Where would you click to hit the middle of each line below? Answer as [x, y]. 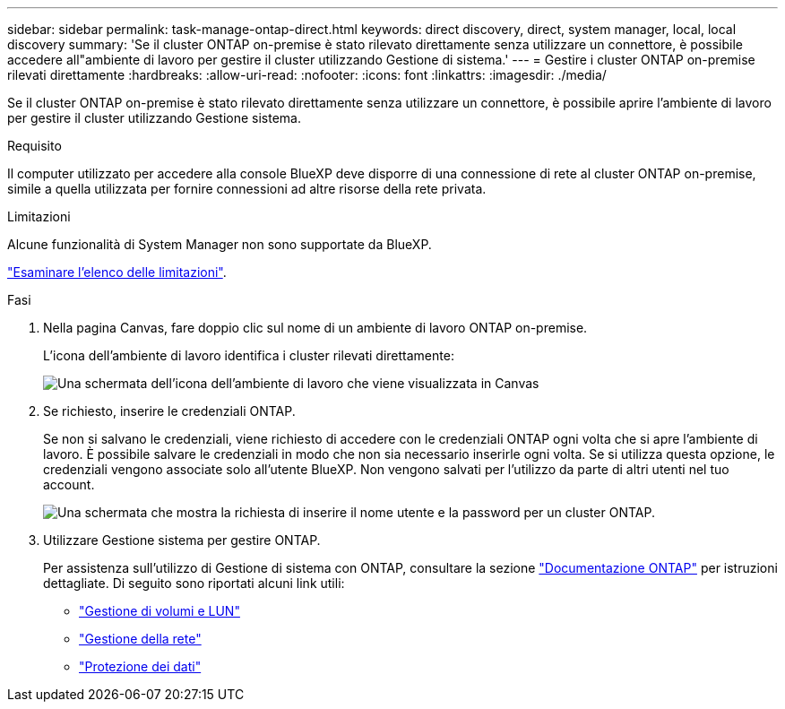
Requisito [35, 146]
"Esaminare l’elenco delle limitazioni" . [117, 272]
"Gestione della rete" [140, 639]
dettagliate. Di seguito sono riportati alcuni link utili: [194, 583]
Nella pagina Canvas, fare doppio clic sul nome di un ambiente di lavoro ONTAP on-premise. [315, 328]
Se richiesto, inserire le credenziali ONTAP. [169, 411]
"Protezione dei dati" [140, 666]
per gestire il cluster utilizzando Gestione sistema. [154, 118]
